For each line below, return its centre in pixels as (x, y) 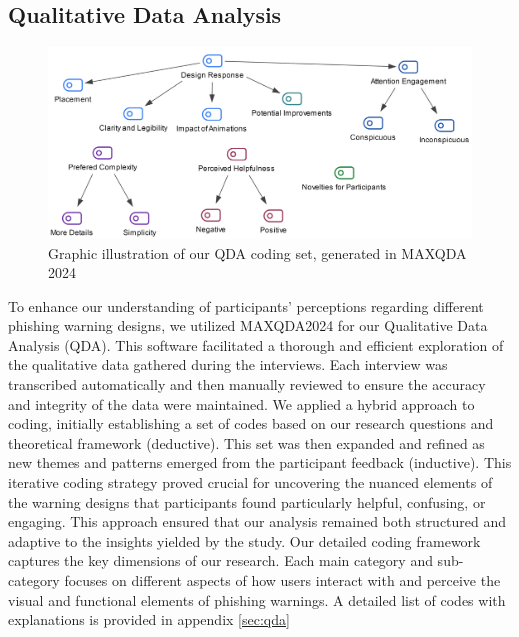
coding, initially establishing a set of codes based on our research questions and (251, 423)
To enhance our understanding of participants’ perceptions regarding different (246, 305)
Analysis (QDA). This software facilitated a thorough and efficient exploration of (256, 344)
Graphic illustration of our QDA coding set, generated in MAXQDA (257, 252)
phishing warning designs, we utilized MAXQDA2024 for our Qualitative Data (248, 325)
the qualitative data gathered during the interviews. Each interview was (228, 364)
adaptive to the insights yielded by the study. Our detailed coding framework (244, 540)
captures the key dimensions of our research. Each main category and (220, 560)
